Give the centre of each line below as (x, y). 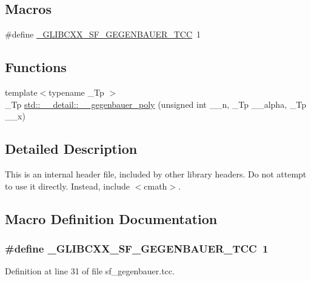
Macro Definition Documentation (111, 218)
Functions (36, 67)
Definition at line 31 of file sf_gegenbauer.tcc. (90, 271)
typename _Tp (76, 92)
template (21, 92)
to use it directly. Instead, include (67, 186)
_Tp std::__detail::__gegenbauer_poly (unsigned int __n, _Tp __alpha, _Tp (155, 104)
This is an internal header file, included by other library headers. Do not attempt (156, 174)
